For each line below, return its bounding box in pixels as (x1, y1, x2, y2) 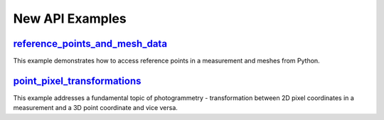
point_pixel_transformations (13, 75, 142, 87)
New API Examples (13, 11, 127, 26)
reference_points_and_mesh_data (13, 38, 167, 50)
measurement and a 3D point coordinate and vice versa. (13, 104, 178, 112)
